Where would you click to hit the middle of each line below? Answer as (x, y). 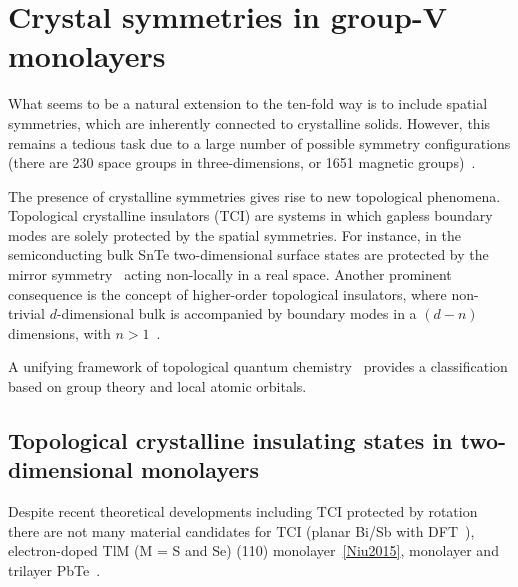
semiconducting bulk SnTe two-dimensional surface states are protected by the (248, 254)
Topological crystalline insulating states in (230, 440)
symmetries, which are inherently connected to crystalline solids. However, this (249, 122)
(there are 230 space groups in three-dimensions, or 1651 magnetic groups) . (242, 162)
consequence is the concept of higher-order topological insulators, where (227, 293)
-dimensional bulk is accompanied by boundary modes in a (236, 313)
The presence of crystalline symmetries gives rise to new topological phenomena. (254, 195)
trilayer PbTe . (54, 570)
